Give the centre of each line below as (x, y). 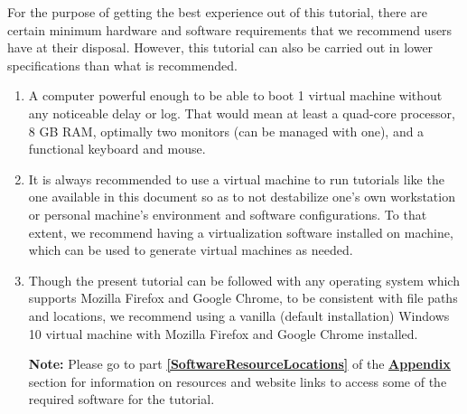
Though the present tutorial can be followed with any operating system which (244, 280)
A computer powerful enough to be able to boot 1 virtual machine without (235, 95)
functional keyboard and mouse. (117, 149)
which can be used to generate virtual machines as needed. (191, 250)
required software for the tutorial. (121, 399)
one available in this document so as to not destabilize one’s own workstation (242, 197)
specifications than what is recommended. (122, 65)
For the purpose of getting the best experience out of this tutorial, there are (218, 12)
